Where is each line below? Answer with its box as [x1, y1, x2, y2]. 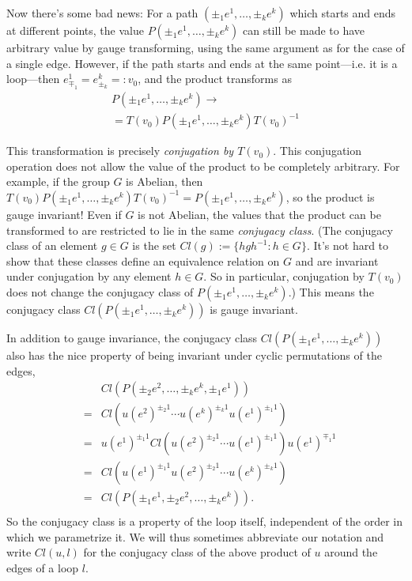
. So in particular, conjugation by [203, 268, 365, 285]
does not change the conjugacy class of [6, 283, 194, 300]
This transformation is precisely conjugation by [6, 142, 234, 159]
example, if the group [6, 173, 110, 190]
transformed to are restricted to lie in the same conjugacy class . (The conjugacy [6, 221, 393, 238]
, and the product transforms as [138, 70, 292, 87]
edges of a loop [6, 560, 79, 576]
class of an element [6, 237, 98, 254]
